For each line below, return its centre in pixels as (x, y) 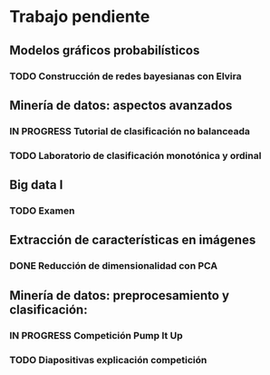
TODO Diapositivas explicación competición (108, 360)
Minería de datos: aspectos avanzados (121, 105)
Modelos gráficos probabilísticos (105, 50)
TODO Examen (42, 211)
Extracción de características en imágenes (133, 240)
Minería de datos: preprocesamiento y (119, 296)
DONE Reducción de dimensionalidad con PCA (114, 266)
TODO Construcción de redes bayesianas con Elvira (125, 76)
